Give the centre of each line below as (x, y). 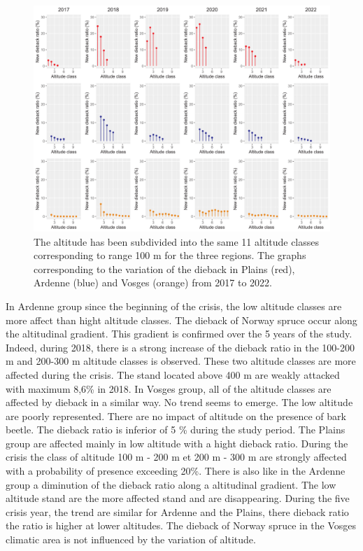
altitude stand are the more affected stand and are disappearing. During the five (178, 498)
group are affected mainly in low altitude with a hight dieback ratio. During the (177, 443)
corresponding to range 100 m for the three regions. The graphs (170, 255)
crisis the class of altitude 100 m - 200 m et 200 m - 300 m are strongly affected (176, 457)
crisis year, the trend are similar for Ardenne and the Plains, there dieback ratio (177, 511)
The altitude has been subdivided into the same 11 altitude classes (177, 241)
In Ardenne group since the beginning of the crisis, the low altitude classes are (174, 306)
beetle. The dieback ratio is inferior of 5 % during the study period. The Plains (176, 430)
